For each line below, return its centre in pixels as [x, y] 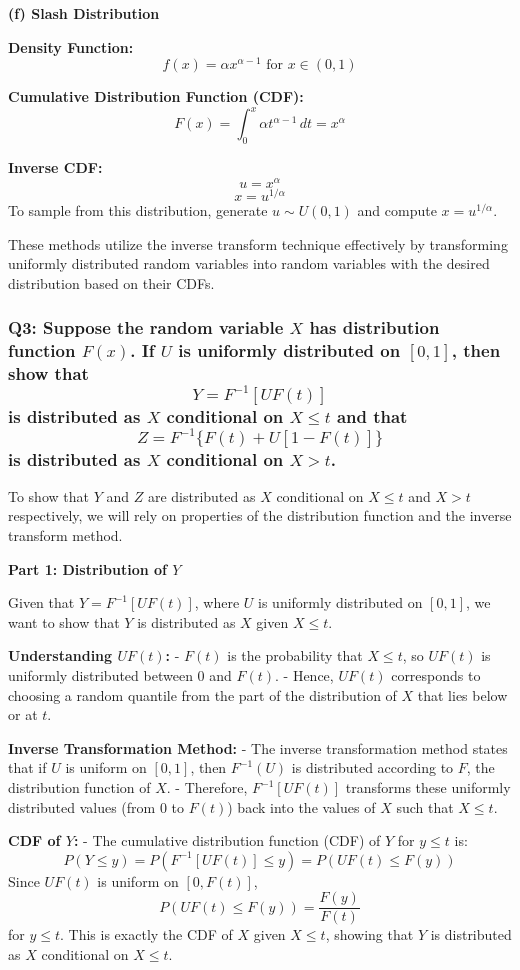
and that [372, 415]
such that [425, 806]
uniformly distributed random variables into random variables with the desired [249, 263]
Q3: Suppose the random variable [146, 327]
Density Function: [71, 46]
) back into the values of [301, 806]
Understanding [60, 655]
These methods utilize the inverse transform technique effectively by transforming [258, 243]
